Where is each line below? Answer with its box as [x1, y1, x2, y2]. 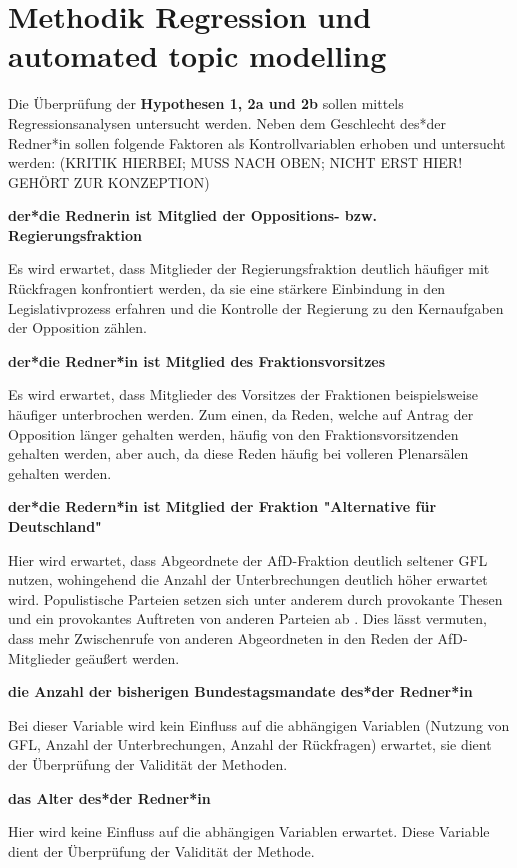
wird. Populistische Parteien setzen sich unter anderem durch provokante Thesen [8, 588, 503, 609]
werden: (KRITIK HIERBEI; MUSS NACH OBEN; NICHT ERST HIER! [8, 152, 463, 173]
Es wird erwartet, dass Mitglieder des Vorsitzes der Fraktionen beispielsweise [8, 384, 478, 405]
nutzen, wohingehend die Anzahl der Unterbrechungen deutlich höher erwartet [8, 569, 488, 590]
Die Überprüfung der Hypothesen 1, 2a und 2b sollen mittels [8, 93, 404, 114]
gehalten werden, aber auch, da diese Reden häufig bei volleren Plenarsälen [8, 443, 469, 464]
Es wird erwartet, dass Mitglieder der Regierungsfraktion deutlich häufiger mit [8, 258, 490, 279]
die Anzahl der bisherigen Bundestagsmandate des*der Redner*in [8, 681, 473, 702]
